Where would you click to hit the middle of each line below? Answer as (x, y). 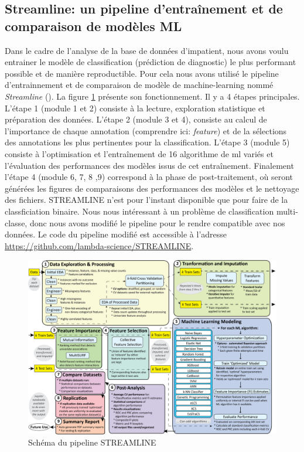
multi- (287, 211)
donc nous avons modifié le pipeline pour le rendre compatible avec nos (157, 222)
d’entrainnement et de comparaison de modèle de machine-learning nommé (139, 85)
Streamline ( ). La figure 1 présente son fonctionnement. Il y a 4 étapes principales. (152, 96)
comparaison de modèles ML (93, 26)
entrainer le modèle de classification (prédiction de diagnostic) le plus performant (151, 62)
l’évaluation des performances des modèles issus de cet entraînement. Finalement (149, 165)
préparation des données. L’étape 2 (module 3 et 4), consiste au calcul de (136, 119)
